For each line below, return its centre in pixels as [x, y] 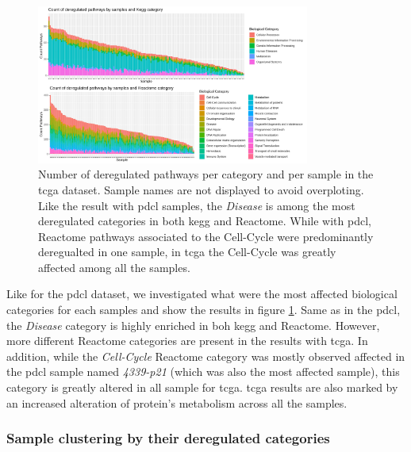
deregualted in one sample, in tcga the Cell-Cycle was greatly [187, 252]
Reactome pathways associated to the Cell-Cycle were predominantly [206, 236]
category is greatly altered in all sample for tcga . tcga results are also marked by [202, 387]
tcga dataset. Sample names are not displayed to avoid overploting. [201, 189]
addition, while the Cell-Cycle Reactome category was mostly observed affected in [206, 356]
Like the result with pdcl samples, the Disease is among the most [197, 205]
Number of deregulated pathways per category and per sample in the [206, 174]
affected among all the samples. [114, 267]
